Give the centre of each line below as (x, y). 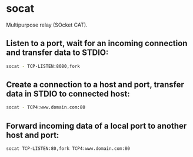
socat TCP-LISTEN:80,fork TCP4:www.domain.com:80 (68, 149)
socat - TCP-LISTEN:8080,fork (43, 66)
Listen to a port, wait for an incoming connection (97, 43)
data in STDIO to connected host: (68, 94)
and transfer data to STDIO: (57, 53)
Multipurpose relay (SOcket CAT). (47, 25)
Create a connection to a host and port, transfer (95, 85)
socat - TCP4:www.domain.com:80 (46, 107)
